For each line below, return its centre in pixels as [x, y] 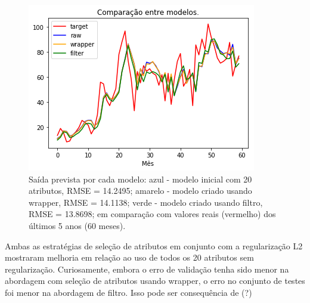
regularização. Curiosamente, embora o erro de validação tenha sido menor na [147, 269]
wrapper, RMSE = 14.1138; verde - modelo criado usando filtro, [146, 202]
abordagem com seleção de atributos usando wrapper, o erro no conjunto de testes [155, 281]
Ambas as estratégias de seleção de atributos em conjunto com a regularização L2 [154, 245]
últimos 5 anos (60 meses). [77, 225]
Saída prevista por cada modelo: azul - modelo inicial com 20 [140, 179]
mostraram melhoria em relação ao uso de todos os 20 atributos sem [129, 257]
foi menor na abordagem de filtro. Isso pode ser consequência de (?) [128, 292]
